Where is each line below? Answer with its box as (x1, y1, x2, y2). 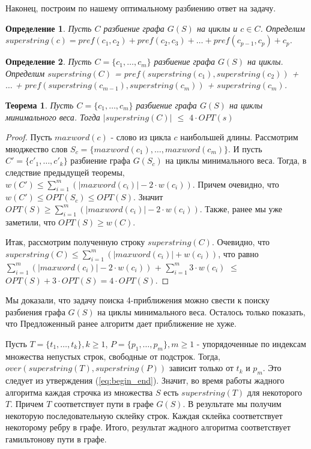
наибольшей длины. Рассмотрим (180, 131, 298, 143)
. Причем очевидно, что (192, 177, 279, 190)
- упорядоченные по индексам (196, 337, 306, 349)
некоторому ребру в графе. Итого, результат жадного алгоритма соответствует (5, 421, 291, 433)
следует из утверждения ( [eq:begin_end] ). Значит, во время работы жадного (5, 374, 285, 387)
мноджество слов (5, 142, 68, 155)
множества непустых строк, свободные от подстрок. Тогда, (5, 349, 220, 362)
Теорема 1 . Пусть (5, 98, 74, 111)
